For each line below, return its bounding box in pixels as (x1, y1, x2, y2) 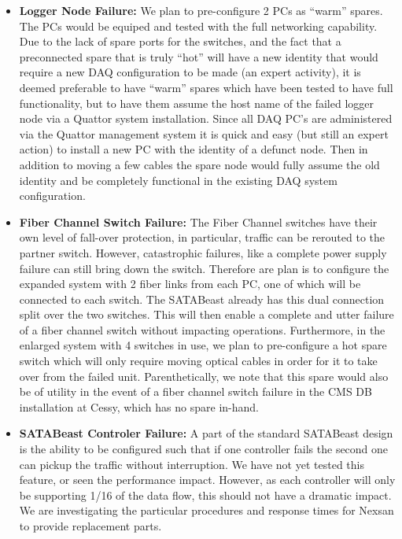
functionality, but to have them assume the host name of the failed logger (19, 94, 374, 111)
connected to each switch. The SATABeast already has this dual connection (19, 290, 385, 307)
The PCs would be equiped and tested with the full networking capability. (19, 17, 378, 34)
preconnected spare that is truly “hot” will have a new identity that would (19, 48, 378, 65)
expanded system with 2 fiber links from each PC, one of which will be (19, 275, 361, 292)
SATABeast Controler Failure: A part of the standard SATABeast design (19, 425, 393, 441)
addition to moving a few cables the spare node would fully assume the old (19, 156, 380, 172)
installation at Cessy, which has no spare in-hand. (19, 398, 259, 415)
